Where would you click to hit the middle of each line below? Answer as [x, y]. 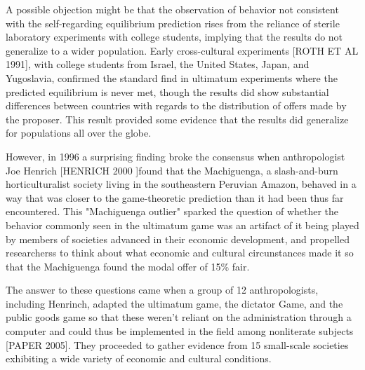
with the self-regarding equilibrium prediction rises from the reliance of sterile [173, 23]
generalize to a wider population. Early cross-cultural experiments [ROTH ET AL [182, 50]
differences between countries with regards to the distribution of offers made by [176, 105]
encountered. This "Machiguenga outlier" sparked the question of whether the [172, 211]
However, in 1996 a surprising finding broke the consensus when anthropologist [175, 156]
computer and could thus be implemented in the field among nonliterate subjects [180, 331]
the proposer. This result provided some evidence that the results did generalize [177, 119]
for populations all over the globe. [79, 133]
